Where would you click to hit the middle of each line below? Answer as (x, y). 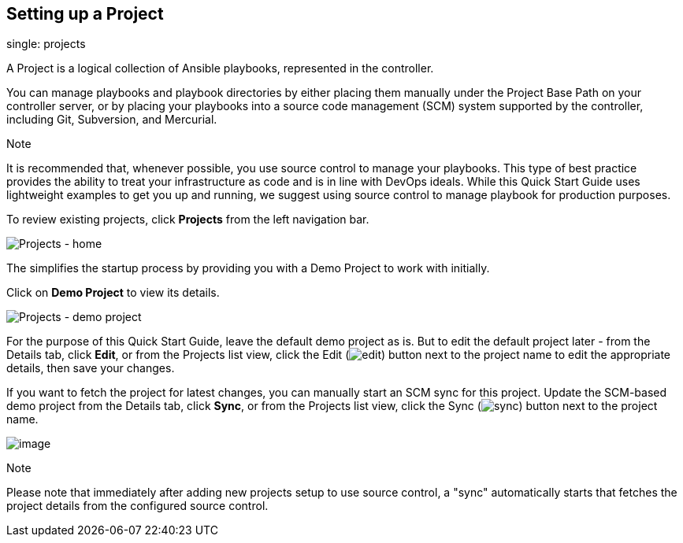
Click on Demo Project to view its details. (113, 293)
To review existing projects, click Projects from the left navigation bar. (188, 220)
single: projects (46, 44)
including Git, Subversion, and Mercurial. (112, 120)
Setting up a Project (85, 14)
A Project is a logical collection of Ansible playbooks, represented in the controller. (220, 68)
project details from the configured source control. (137, 506)
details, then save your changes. (91, 368)
